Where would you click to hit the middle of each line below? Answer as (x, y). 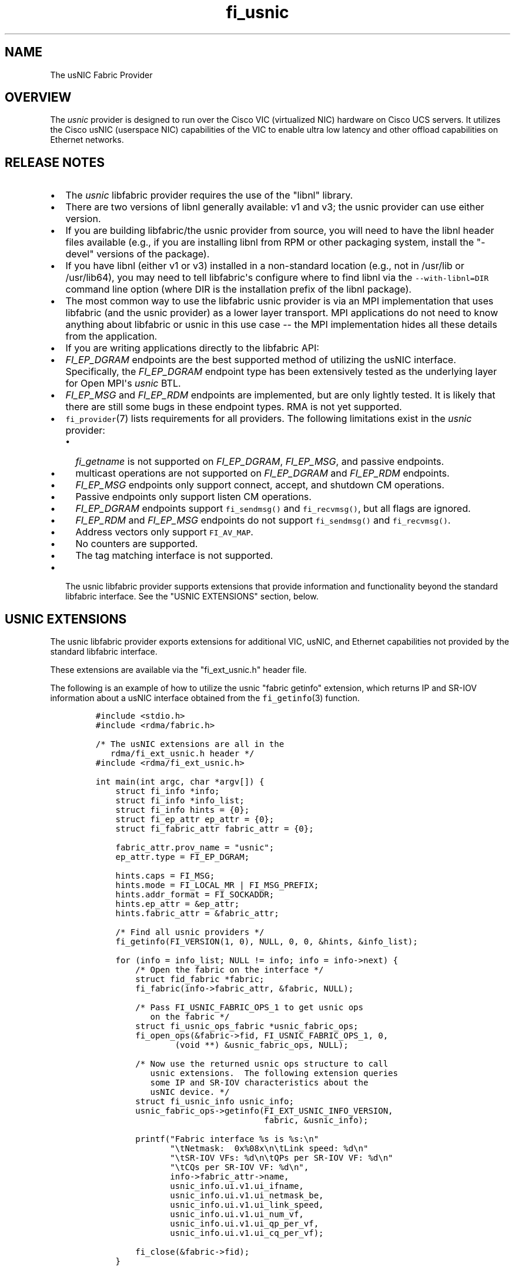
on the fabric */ (190, 1017)
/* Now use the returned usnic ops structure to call (262, 1064)
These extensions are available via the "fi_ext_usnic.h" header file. (178, 670)
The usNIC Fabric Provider (101, 75)
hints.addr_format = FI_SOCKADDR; (195, 895)
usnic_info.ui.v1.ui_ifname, (237, 1186)
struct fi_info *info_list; (180, 801)
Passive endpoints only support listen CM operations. (193, 497)
